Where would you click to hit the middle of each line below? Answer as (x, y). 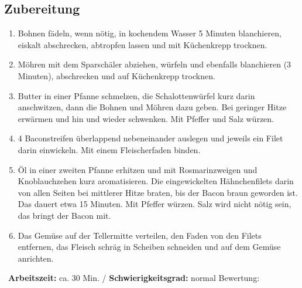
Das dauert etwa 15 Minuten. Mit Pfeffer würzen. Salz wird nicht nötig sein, (155, 204)
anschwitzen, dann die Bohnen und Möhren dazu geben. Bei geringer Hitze (152, 107)
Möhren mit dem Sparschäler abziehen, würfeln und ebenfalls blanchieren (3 (155, 64)
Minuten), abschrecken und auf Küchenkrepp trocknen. (116, 75)
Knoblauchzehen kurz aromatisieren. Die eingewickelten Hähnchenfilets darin (156, 181)
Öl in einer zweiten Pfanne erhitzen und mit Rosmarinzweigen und (138, 169)
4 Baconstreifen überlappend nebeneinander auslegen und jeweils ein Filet (150, 138)
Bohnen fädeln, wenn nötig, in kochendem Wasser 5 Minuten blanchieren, (150, 33)
